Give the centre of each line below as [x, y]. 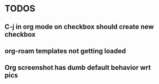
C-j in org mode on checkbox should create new [79, 27]
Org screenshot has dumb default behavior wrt [78, 68]
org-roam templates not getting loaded [65, 51]
